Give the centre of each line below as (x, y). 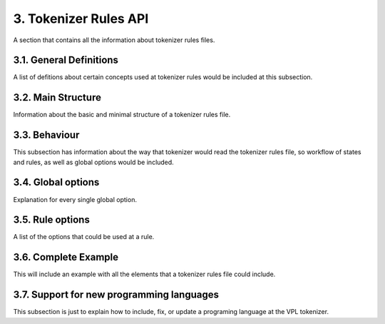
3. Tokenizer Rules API (81, 19)
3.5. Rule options (52, 220)
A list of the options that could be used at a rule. (84, 237)
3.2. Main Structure (57, 97)
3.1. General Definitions (66, 60)
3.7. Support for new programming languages (116, 295)
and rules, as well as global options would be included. (93, 162)
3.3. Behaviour (46, 135)
